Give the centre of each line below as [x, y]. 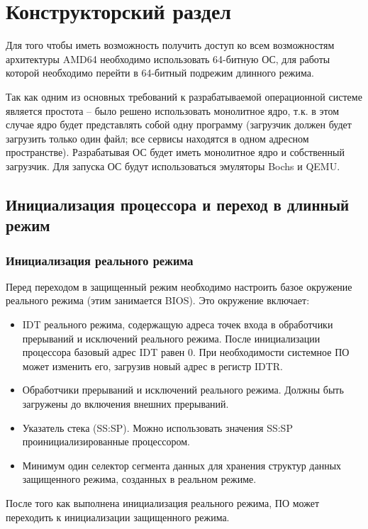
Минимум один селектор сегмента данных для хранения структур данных [182, 465]
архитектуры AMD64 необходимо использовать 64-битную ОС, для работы [168, 59]
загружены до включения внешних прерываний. [126, 404]
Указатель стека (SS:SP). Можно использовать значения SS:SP [157, 427]
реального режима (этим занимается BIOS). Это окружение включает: [158, 300]
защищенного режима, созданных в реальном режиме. [139, 479]
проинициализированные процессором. [106, 441]
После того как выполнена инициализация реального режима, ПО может [163, 502]
